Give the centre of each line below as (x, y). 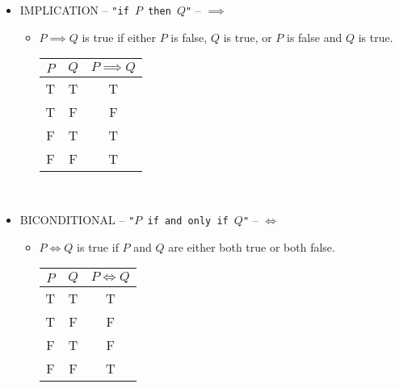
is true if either (119, 37)
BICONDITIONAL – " (77, 219)
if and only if (188, 221)
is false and (315, 37)
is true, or (248, 37)
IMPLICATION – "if (74, 10)
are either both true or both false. (252, 246)
